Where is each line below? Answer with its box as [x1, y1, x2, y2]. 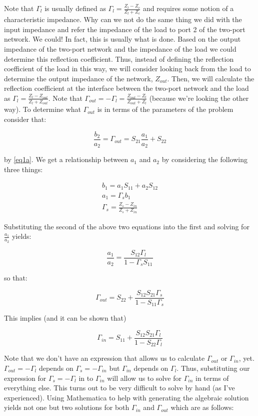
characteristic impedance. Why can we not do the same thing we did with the [4, 14, 242, 25]
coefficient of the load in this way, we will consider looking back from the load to [4, 63, 251, 74]
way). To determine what [4, 104, 81, 114]
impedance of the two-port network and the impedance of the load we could [4, 44, 236, 54]
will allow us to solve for [107, 372, 182, 383]
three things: [4, 164, 43, 174]
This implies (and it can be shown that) [4, 313, 126, 323]
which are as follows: [170, 402, 234, 412]
